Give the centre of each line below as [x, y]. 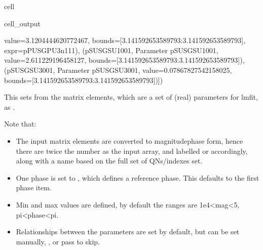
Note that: [20, 124]
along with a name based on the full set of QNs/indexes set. [109, 161]
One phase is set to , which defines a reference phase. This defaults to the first [138, 177]
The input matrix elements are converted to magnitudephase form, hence [129, 140]
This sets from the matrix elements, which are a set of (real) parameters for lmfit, [131, 97]
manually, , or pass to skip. [58, 241]
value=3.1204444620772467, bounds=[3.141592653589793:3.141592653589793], [125, 40]
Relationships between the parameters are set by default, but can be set [128, 232]
